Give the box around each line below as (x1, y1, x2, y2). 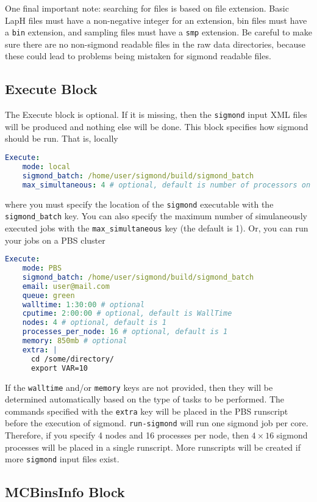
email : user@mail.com (22, 282, 110, 291)
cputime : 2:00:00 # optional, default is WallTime (22, 309, 232, 318)
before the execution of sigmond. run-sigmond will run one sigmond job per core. (5, 417, 308, 429)
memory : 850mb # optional (22, 336, 127, 346)
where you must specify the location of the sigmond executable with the (5, 197, 274, 210)
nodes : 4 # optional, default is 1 (22, 318, 166, 327)
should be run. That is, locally (5, 132, 118, 145)
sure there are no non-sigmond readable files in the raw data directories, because (5, 37, 305, 50)
